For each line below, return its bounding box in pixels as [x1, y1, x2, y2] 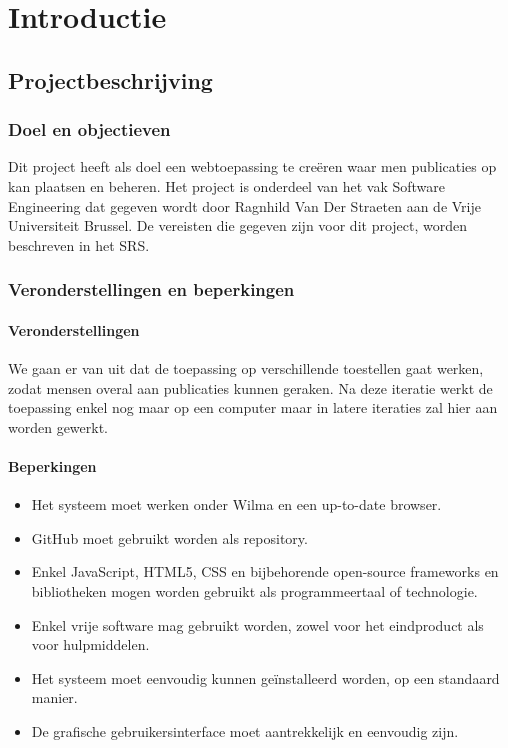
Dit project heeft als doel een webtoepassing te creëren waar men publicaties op [8, 156, 497, 177]
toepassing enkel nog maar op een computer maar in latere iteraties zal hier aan [8, 397, 498, 418]
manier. [31, 687, 78, 708]
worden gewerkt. [8, 416, 109, 437]
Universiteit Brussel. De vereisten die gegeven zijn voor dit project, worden [8, 215, 468, 236]
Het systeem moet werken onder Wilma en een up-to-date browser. [31, 494, 442, 515]
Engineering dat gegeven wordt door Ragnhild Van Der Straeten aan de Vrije [8, 195, 481, 216]
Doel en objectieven [8, 117, 171, 142]
